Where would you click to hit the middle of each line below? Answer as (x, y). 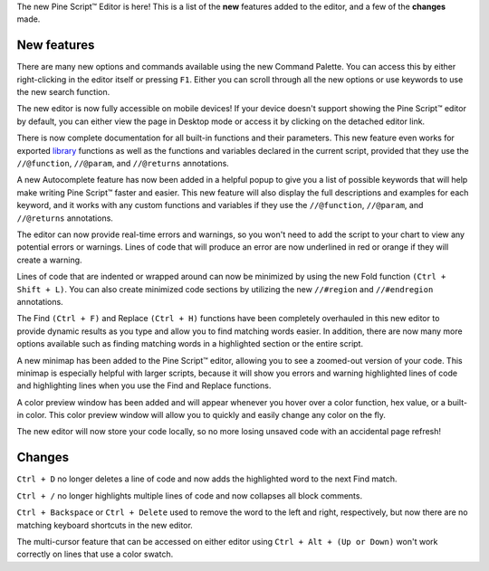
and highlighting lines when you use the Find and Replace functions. (144, 385)
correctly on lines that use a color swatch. (95, 554)
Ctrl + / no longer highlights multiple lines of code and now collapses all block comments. (189, 495)
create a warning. (49, 260)
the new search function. (63, 92)
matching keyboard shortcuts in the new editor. (105, 525)
